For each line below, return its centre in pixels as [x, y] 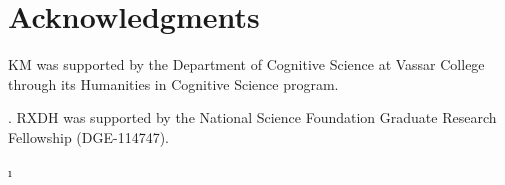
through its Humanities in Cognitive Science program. [173, 83]
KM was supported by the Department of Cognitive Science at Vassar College [246, 64]
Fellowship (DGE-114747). [88, 136]
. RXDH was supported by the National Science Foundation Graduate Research [252, 117]
